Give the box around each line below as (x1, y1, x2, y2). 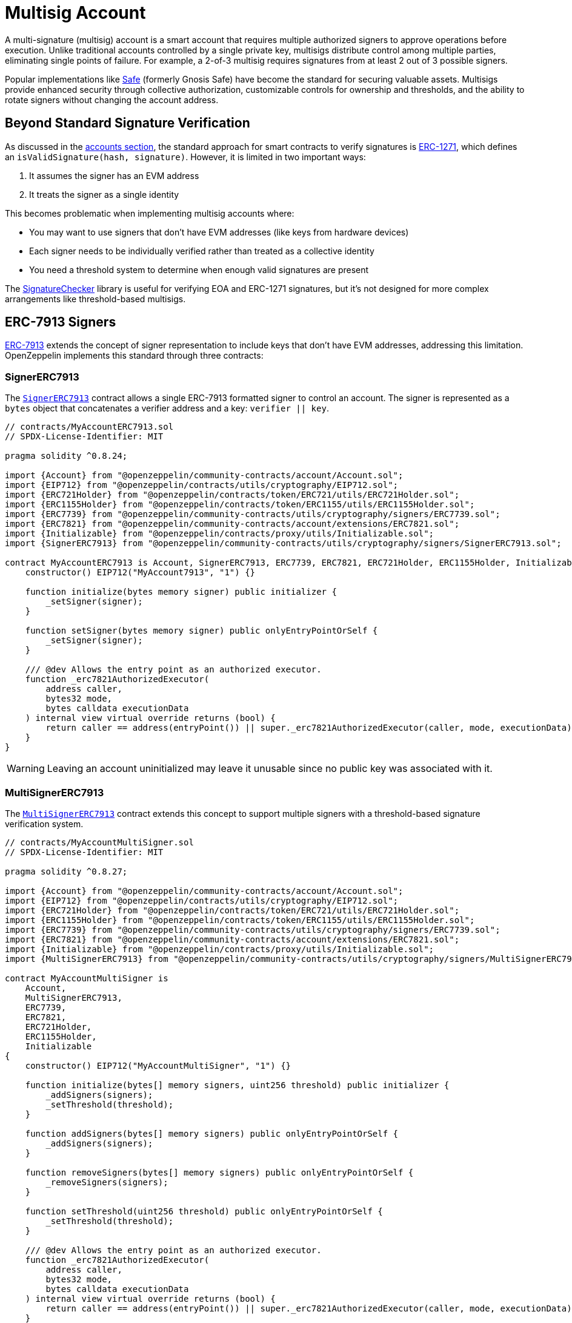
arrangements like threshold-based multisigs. (5, 293, 186, 304)
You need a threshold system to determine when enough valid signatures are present (29, 264, 369, 275)
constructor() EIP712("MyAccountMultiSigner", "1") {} (25, 1060, 291, 1071)
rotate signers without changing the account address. (5, 94, 219, 105)
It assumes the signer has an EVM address (29, 170, 199, 181)
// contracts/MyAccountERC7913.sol (5, 422, 174, 432)
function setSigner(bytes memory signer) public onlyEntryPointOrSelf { (25, 626, 378, 636)
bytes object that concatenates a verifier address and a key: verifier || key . (5, 403, 329, 414)
